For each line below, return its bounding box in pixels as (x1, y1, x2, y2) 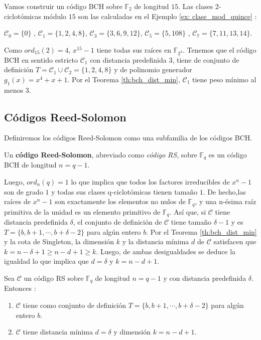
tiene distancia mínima (23, 326, 93, 337)
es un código (208, 149, 247, 159)
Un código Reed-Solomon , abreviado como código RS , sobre (4, 149, 197, 159)
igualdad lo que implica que (4, 256, 89, 266)
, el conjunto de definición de (73, 217, 162, 227)
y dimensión (113, 326, 151, 337)
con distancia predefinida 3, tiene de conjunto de (90, 54, 239, 65)
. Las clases (178, 1, 213, 11)
